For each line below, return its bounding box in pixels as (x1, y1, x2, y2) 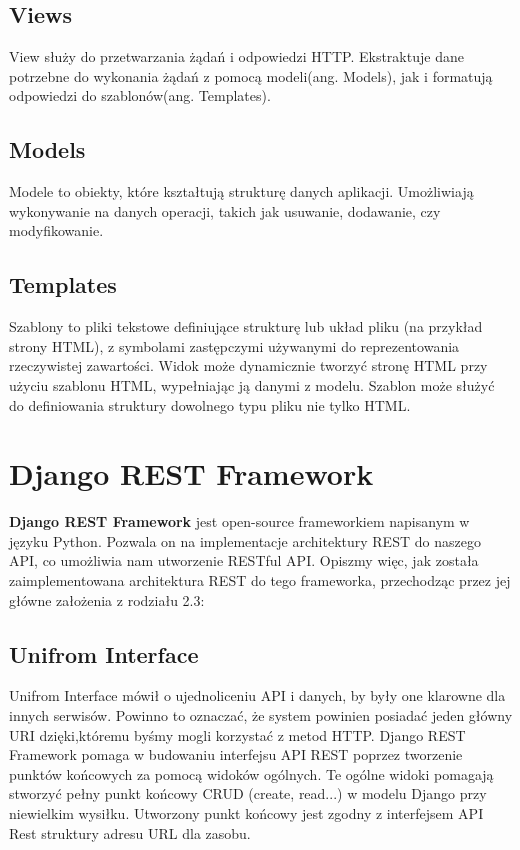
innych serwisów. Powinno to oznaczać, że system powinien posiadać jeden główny (9, 705, 513, 726)
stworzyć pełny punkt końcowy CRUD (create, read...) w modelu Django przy (9, 783, 487, 804)
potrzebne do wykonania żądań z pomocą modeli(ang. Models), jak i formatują (9, 65, 493, 86)
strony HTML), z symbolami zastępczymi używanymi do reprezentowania (9, 335, 460, 356)
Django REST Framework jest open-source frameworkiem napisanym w (9, 511, 470, 532)
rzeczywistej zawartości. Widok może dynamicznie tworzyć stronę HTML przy (9, 355, 488, 376)
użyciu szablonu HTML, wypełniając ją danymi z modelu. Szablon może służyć (9, 374, 495, 395)
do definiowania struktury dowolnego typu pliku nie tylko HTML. (9, 394, 411, 415)
